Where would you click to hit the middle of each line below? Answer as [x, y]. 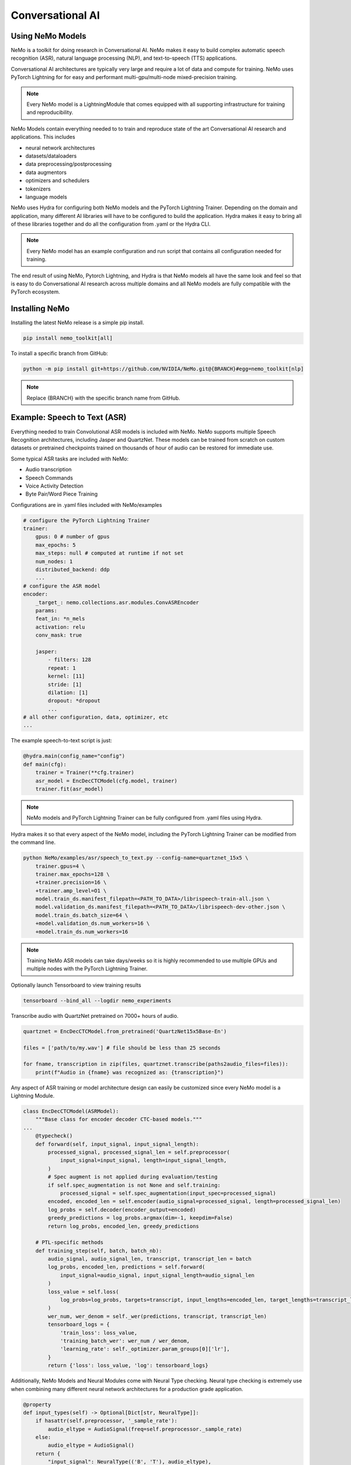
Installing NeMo [40, 309]
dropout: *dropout [74, 701]
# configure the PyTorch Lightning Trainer [87, 520]
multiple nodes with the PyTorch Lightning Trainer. [87, 969]
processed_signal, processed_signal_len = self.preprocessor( [139, 1152]
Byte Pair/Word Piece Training [61, 494]
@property [37, 1404]
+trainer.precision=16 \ [71, 883]
